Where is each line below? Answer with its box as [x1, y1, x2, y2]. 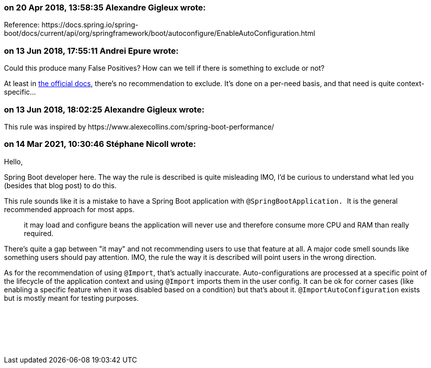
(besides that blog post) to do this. [4, 181, 117, 190]
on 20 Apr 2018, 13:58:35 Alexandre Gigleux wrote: [4, 2, 206, 12]
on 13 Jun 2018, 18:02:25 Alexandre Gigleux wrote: [4, 104, 205, 115]
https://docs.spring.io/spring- [41, 20, 138, 29]
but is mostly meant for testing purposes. [4, 293, 139, 302]
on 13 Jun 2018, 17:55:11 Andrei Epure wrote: [4, 45, 179, 56]
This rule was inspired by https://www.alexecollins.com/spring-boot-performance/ [4, 122, 274, 131]
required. [24, 229, 54, 238]
